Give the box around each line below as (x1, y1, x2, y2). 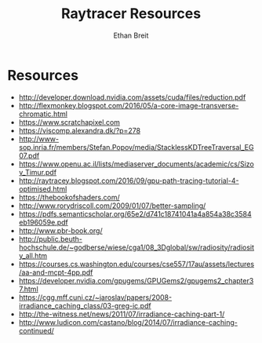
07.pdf (18, 151, 40, 160)
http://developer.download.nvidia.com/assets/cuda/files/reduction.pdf (18, 92, 246, 102)
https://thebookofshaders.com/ (18, 192, 120, 202)
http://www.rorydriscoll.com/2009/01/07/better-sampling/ (18, 201, 206, 210)
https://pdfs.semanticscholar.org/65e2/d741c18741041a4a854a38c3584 (18, 209, 252, 218)
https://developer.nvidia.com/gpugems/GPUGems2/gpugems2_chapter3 (18, 275, 254, 285)
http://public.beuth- (18, 234, 83, 243)
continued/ (18, 326, 54, 335)
